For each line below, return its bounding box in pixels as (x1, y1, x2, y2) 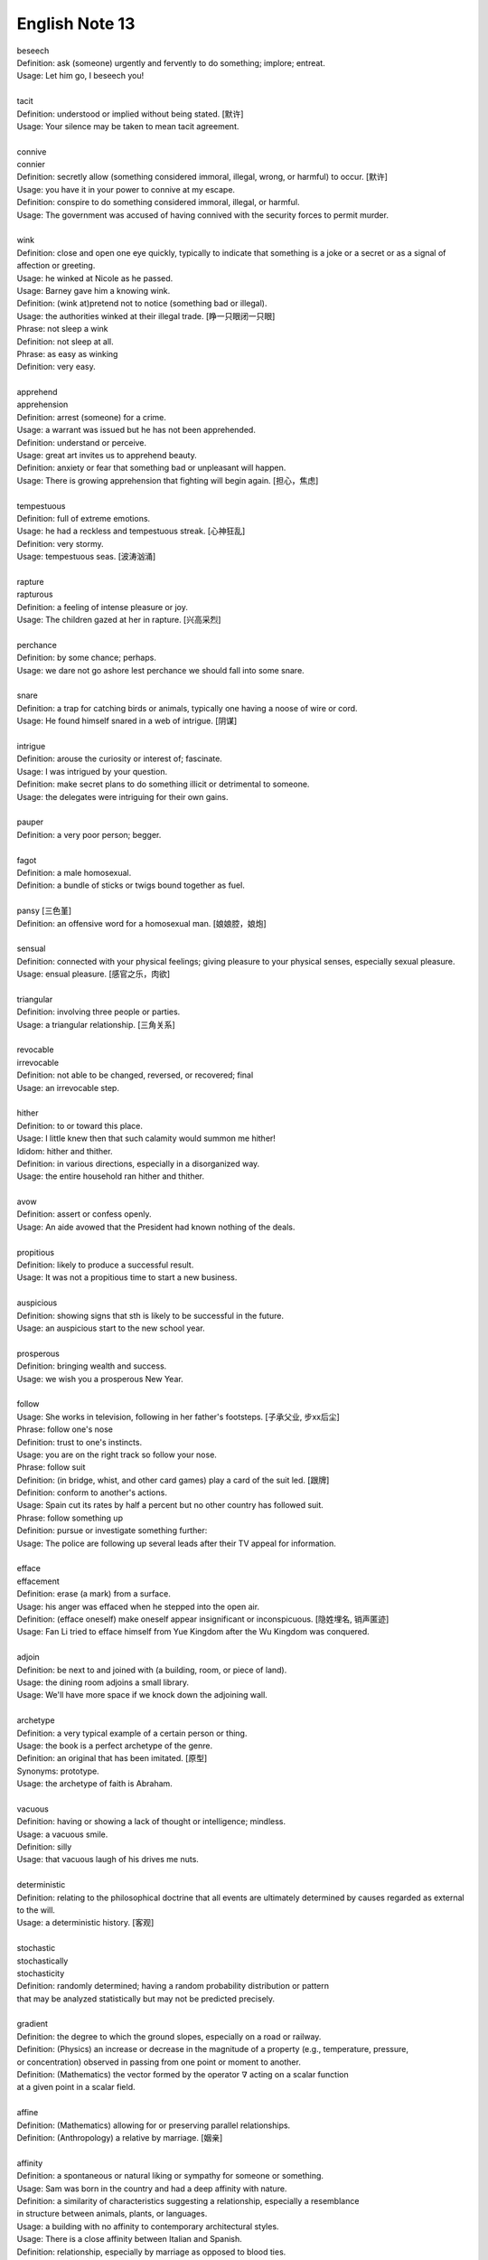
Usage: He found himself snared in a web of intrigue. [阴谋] (16, 715, 238, 727)
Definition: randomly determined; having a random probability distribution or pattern (16, 1981, 330, 1992)
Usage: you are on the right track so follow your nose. (16, 1449, 217, 1460)
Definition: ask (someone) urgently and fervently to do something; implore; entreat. (16, 57, 325, 68)
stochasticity (16, 1967, 65, 1979)
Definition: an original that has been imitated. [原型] (16, 1753, 208, 1764)
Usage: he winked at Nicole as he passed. (16, 272, 174, 284)
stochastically (16, 1955, 69, 1966)
